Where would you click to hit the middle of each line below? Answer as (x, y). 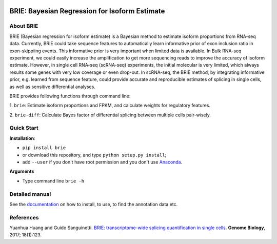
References (24, 217)
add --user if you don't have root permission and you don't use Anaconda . (102, 162)
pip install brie (44, 148)
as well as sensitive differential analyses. (53, 87)
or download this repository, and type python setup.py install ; (94, 155)
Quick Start (24, 128)
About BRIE (24, 26)
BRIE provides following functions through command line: (70, 96)
